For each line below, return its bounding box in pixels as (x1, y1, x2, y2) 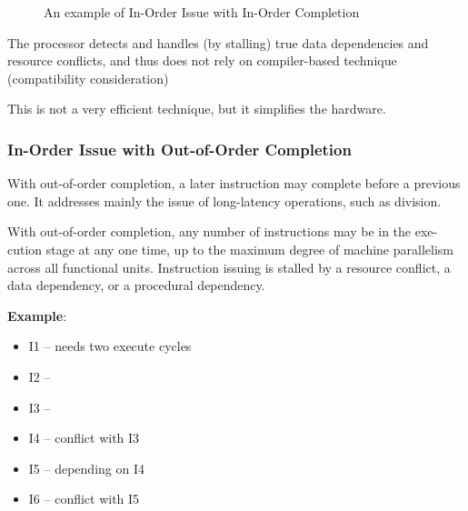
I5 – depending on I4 (28, 458, 144, 477)
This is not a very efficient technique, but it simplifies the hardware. (7, 99, 386, 118)
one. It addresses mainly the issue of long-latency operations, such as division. (7, 191, 442, 210)
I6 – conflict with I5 (28, 489, 140, 508)
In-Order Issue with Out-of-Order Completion (7, 137, 352, 160)
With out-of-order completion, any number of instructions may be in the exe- (7, 222, 438, 241)
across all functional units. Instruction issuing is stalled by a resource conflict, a (7, 257, 451, 276)
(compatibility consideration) (7, 68, 169, 87)
